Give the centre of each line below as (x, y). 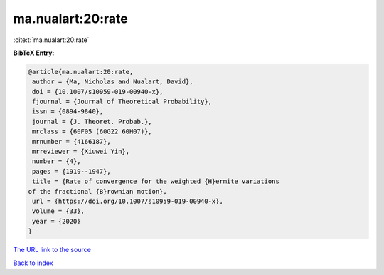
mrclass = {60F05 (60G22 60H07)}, (92, 131)
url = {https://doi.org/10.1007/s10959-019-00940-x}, (128, 201)
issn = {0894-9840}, (68, 111)
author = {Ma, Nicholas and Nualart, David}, (113, 82)
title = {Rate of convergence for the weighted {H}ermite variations (156, 181)
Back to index (33, 263)
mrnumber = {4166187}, (72, 141)
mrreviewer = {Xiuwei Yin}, (81, 152)
